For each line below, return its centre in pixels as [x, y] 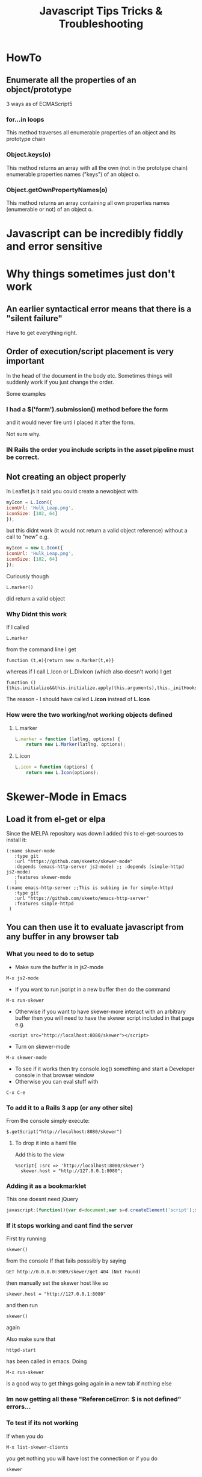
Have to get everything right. [42, 333]
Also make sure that [31, 1339]
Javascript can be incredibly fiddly [95, 234]
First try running [26, 1238]
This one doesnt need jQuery [42, 1199]
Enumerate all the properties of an [71, 80]
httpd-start [21, 1351]
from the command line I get [41, 649]
